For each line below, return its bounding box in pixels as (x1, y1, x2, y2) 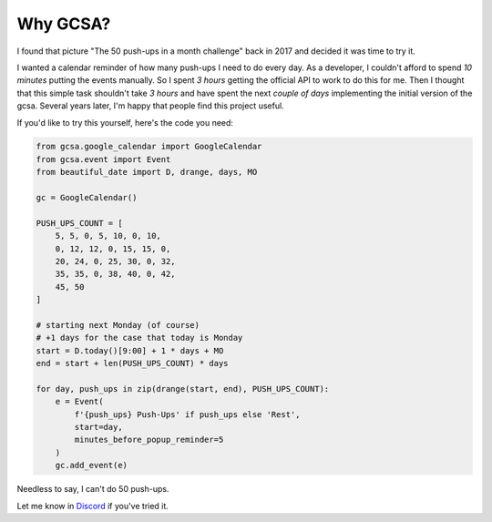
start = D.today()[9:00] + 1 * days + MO (36, 345, 224, 355)
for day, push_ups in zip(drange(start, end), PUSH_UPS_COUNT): (36, 384, 330, 394)
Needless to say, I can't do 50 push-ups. (16, 484, 169, 495)
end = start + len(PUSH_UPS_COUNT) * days (36, 358, 229, 369)
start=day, (74, 422, 123, 433)
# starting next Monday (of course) (36, 320, 200, 330)
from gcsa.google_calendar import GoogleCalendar (36, 141, 262, 152)
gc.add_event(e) (55, 460, 128, 471)
